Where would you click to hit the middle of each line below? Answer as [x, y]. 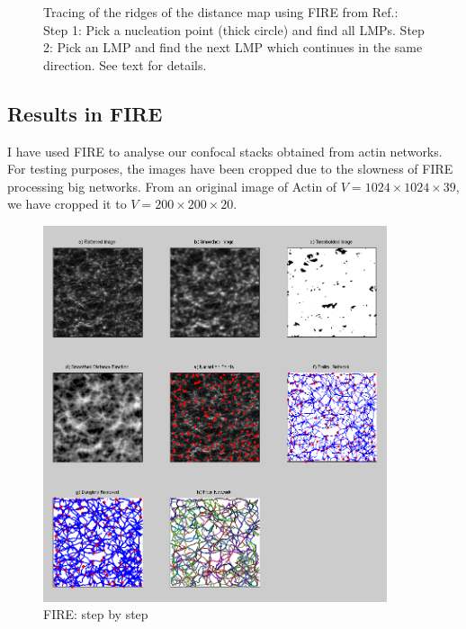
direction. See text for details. [125, 64]
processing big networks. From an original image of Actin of [172, 186]
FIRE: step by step [96, 614]
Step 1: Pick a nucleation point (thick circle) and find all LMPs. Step [234, 29]
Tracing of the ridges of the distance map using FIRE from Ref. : [221, 12]
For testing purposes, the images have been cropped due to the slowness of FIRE [230, 169]
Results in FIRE [85, 113]
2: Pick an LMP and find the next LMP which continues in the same [233, 47]
